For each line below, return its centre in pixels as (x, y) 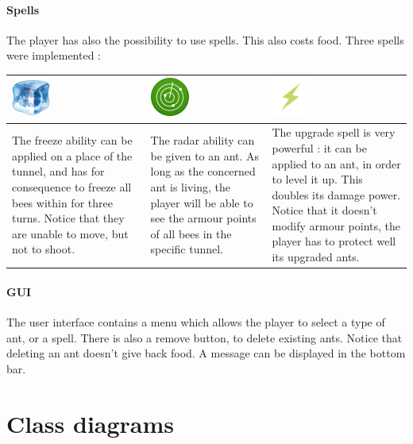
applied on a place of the (72, 155)
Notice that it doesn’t (324, 210)
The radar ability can (203, 140)
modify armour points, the (336, 225)
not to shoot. (44, 249)
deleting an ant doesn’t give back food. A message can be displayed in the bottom (206, 353)
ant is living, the (190, 186)
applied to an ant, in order (336, 163)
